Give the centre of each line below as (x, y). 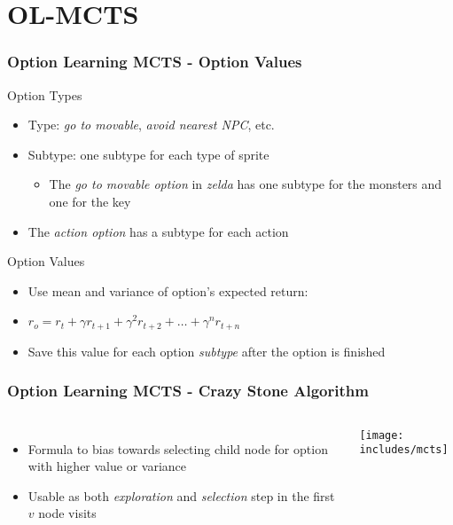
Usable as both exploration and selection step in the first (181, 495)
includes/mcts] (404, 450)
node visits (67, 513)
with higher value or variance (107, 466)
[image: (382, 435)
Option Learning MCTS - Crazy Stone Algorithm (188, 391)
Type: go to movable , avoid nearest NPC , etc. (151, 125)
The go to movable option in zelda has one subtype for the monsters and (246, 184)
